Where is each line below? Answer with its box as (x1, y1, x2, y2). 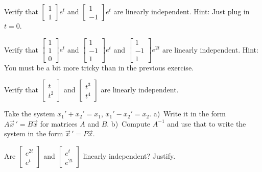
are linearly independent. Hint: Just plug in (113, 6, 250, 16)
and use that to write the (167, 118, 246, 129)
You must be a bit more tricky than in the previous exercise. (4, 62, 194, 72)
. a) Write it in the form (149, 108, 226, 119)
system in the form (4, 128, 63, 139)
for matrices (40, 118, 78, 129)
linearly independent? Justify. (83, 151, 176, 161)
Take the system (4, 108, 55, 119)
